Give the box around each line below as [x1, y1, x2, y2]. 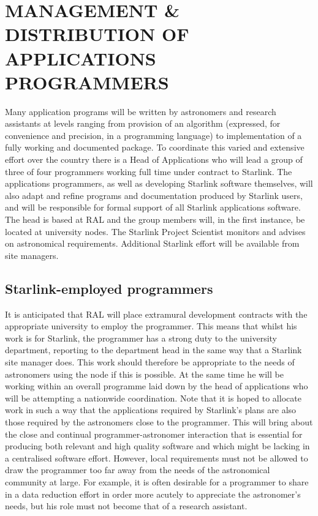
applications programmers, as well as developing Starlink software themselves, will [5, 177, 313, 190]
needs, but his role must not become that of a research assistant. [5, 499, 248, 512]
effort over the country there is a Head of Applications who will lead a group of [5, 153, 303, 166]
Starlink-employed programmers [5, 279, 213, 297]
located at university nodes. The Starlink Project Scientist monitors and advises [5, 225, 306, 237]
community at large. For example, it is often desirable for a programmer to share [5, 475, 309, 488]
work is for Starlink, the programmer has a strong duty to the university [5, 331, 277, 344]
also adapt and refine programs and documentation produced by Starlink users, [5, 189, 303, 201]
